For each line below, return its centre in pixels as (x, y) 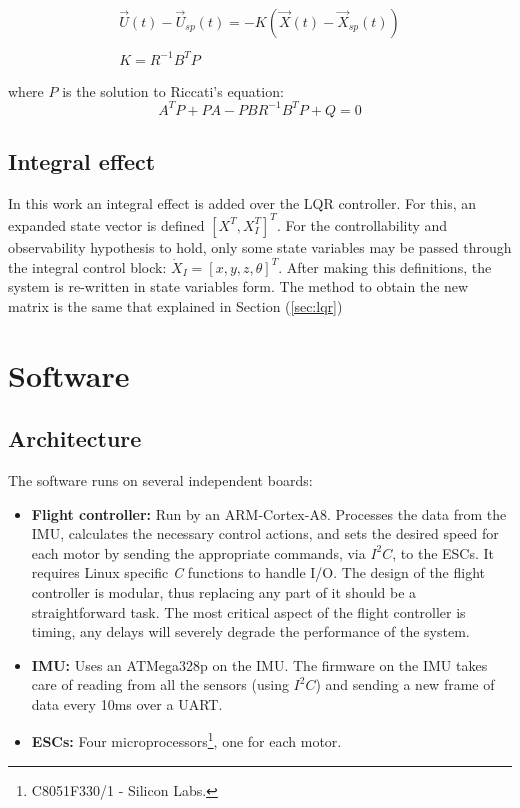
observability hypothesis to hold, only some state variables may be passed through (260, 246)
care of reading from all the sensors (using (160, 684)
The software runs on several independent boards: (160, 479)
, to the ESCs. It (443, 552)
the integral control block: (87, 266)
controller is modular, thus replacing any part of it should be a (224, 591)
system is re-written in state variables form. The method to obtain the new (238, 286)
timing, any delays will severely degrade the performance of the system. (250, 631)
